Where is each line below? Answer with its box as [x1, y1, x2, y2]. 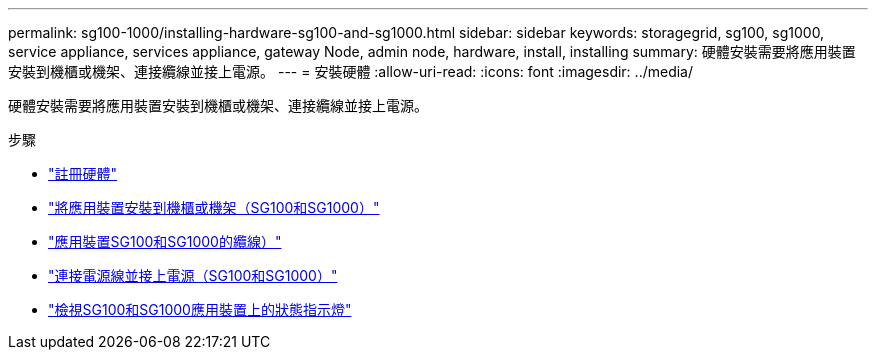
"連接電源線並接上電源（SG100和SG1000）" [48, 267, 338, 284]
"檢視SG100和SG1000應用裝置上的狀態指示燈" [48, 301, 352, 318]
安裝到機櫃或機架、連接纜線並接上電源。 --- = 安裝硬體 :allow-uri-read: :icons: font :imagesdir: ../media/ [8, 63, 694, 80]
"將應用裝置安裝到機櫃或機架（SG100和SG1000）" [48, 199, 380, 216]
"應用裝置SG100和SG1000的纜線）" [48, 233, 282, 250]
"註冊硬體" [48, 165, 118, 182]
